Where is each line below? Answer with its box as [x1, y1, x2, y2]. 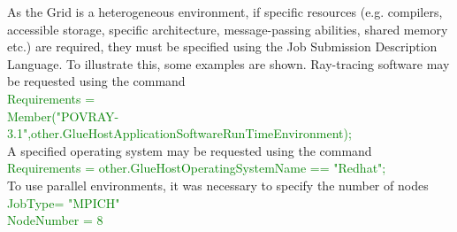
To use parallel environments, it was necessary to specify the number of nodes [7, 175, 429, 194]
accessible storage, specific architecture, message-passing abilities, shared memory [7, 19, 448, 38]
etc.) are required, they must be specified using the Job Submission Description [7, 37, 438, 56]
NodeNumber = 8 [7, 211, 103, 229]
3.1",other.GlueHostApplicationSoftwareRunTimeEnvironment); [7, 124, 352, 143]
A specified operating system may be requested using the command [7, 141, 372, 159]
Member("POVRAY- [7, 106, 119, 125]
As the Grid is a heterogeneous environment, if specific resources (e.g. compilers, [7, 3, 443, 20]
